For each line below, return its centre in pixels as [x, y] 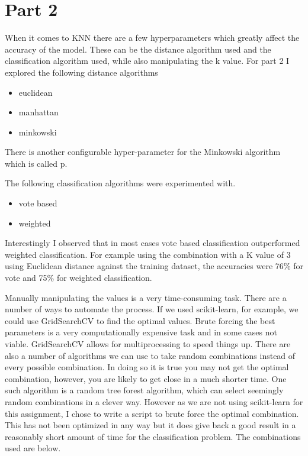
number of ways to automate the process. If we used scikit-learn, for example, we [152, 309]
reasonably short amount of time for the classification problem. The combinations [153, 436]
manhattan [38, 112]
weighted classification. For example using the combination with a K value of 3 [148, 254]
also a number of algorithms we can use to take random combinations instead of [150, 355]
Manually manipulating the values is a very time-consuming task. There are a [146, 297]
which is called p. [36, 163]
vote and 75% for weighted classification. [78, 278]
